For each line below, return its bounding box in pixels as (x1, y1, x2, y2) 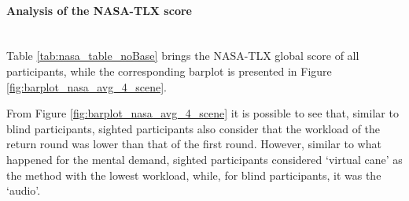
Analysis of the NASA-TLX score (6, 2, 192, 18)
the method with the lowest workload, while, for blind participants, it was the (6, 166, 381, 183)
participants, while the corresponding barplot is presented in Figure (6, 62, 332, 79)
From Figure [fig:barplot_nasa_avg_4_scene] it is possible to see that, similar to (6, 105, 399, 121)
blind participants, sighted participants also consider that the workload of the (6, 120, 381, 136)
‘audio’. (6, 182, 41, 199)
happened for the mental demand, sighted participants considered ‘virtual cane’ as (6, 151, 403, 167)
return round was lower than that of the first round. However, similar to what (6, 136, 381, 152)
